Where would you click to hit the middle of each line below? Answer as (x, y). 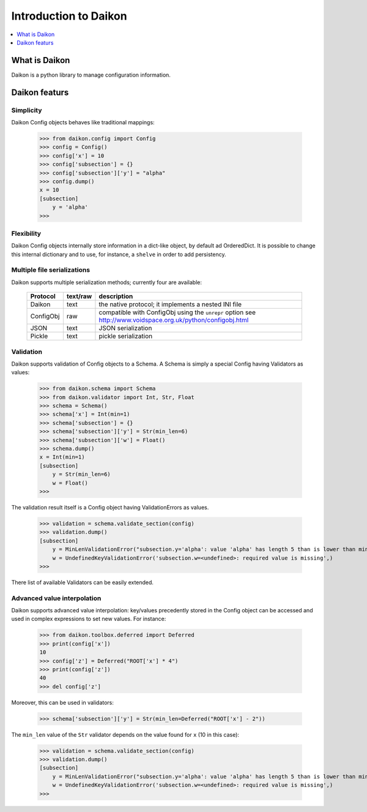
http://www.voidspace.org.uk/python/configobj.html (174, 320)
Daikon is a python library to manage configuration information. (91, 75)
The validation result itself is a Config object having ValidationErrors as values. (110, 507)
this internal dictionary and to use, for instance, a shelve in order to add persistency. (119, 254)
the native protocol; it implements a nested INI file (170, 304)
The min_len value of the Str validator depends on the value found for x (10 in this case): (125, 734)
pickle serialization (126, 336)
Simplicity (27, 110)
